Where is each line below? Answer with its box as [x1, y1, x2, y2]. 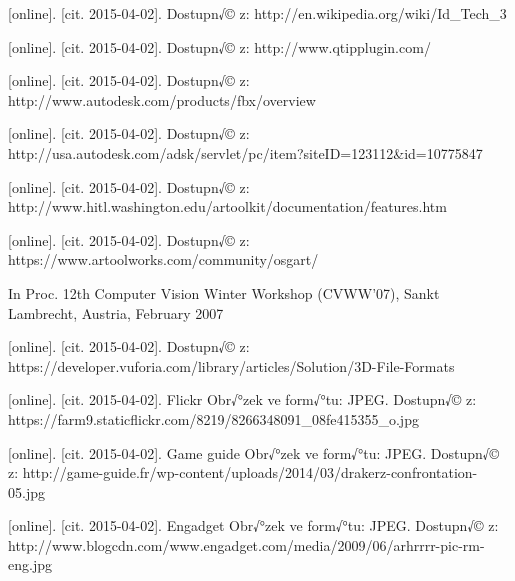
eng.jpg [8, 554, 52, 575]
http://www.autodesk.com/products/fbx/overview [8, 89, 316, 110]
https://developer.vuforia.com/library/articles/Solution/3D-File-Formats [8, 355, 455, 376]
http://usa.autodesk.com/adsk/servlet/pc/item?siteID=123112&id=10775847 [8, 142, 483, 163]
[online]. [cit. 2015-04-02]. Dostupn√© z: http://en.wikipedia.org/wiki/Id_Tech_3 [8, 3, 507, 23]
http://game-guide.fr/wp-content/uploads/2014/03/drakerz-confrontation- [22, 462, 478, 483]
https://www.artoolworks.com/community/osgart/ [8, 249, 319, 270]
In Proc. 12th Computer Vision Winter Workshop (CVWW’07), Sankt [8, 282, 440, 303]
